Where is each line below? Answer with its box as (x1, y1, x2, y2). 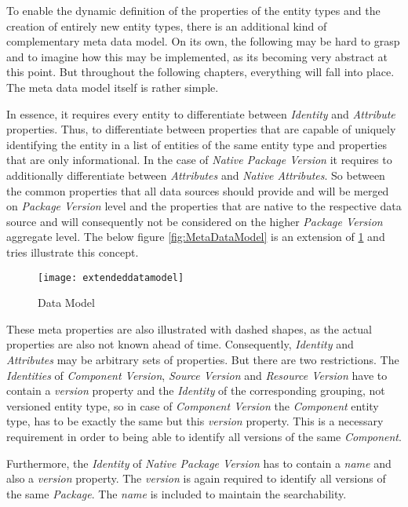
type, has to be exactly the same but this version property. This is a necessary (6, 413, 384, 429)
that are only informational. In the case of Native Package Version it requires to (6, 151, 392, 168)
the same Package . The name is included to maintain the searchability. (6, 485, 347, 502)
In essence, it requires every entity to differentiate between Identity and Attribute (6, 105, 395, 122)
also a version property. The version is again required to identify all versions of (6, 470, 386, 487)
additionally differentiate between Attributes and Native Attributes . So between (6, 166, 385, 183)
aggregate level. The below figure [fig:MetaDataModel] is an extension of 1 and (6, 228, 385, 245)
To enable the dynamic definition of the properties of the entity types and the (6, 2, 381, 18)
